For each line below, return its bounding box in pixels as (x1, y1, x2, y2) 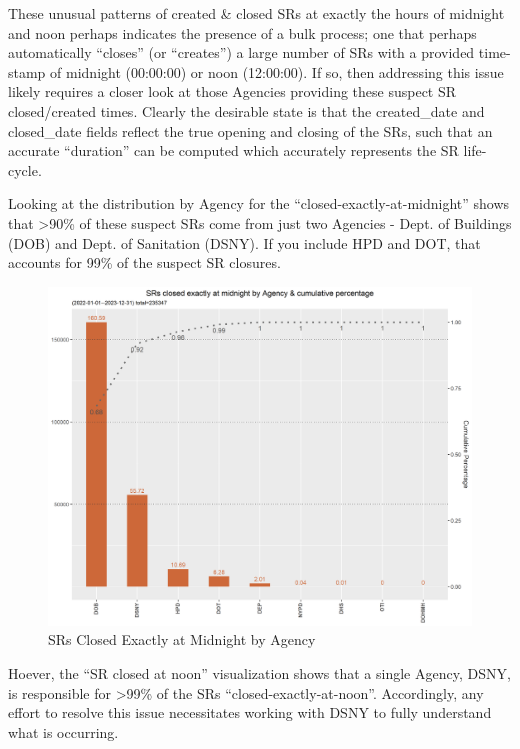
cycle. (8, 159, 42, 180)
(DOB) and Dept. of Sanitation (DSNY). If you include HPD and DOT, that (8, 232, 481, 253)
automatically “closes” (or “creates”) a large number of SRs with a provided (8, 42, 475, 63)
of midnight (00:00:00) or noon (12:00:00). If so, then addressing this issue (50, 61, 504, 82)
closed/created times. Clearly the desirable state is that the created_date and (8, 100, 485, 121)
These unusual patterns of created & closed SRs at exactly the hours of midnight (8, 3, 505, 23)
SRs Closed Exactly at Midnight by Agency (48, 629, 316, 650)
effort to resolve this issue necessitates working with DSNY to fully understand (8, 702, 492, 723)
